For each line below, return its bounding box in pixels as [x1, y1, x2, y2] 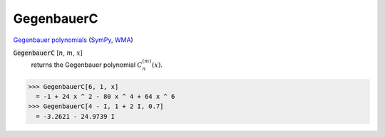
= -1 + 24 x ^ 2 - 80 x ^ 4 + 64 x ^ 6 [36, 92, 175, 100]
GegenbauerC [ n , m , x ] [13, 48, 83, 57]
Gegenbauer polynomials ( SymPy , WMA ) [13, 36, 133, 44]
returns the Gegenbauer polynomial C [31, 60, 143, 69]
